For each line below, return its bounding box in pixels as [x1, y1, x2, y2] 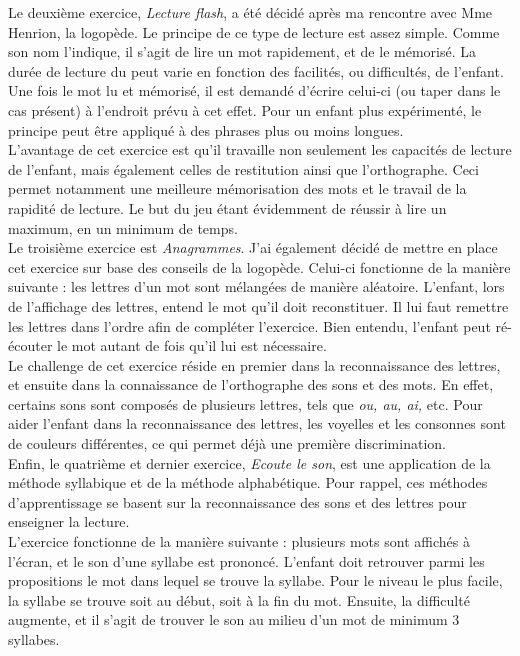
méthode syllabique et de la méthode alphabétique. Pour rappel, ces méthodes [8, 472, 488, 493]
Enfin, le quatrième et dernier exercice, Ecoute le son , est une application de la [8, 452, 491, 473]
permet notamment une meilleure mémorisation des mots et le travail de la [8, 178, 467, 199]
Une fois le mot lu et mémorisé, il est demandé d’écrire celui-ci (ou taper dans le [8, 80, 501, 101]
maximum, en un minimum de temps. [8, 217, 238, 238]
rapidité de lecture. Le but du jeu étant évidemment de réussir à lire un [8, 197, 447, 218]
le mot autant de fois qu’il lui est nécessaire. [57, 335, 327, 356]
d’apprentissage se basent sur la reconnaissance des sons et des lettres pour [8, 491, 467, 512]
